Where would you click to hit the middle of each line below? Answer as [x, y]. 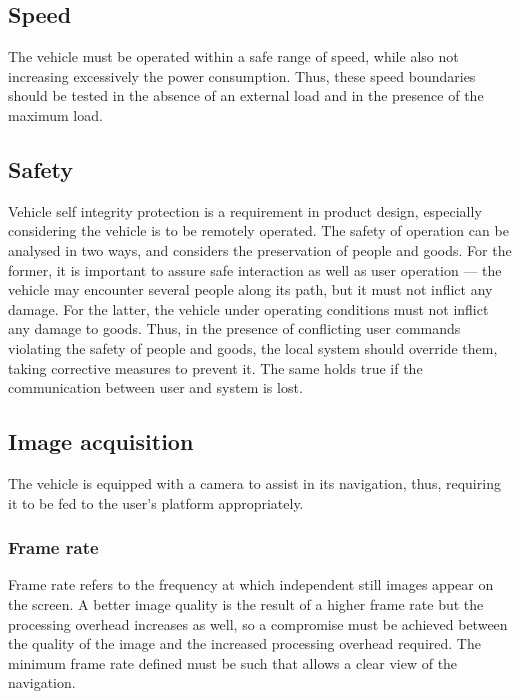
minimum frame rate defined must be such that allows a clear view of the [233, 662]
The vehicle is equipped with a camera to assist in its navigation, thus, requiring [254, 482]
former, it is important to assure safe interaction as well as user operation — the [255, 269]
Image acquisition [101, 441]
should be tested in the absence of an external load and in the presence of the [246, 95]
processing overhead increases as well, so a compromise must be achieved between [258, 623]
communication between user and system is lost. [155, 387]
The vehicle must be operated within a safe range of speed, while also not [233, 56]
